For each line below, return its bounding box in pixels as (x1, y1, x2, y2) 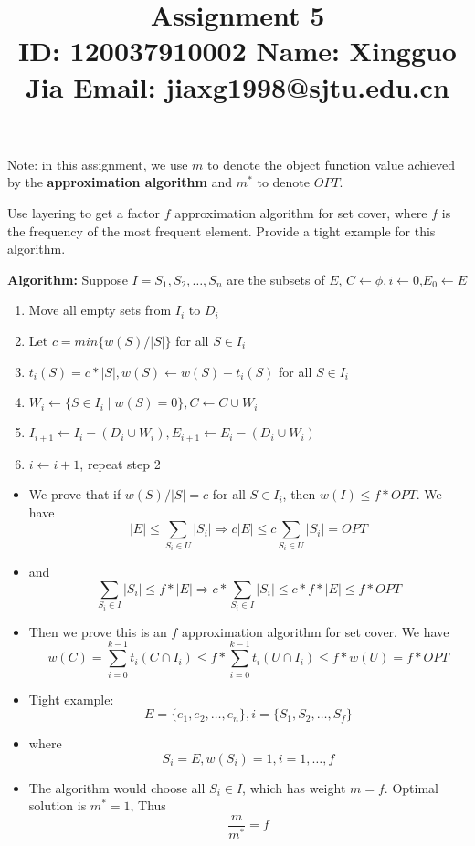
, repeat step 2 (79, 454, 161, 473)
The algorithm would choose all (28, 778, 206, 797)
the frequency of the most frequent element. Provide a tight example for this (7, 221, 436, 240)
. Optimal (384, 778, 438, 797)
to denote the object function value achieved (207, 154, 456, 173)
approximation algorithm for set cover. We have (182, 621, 449, 641)
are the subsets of (227, 269, 325, 288)
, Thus (130, 796, 166, 815)
